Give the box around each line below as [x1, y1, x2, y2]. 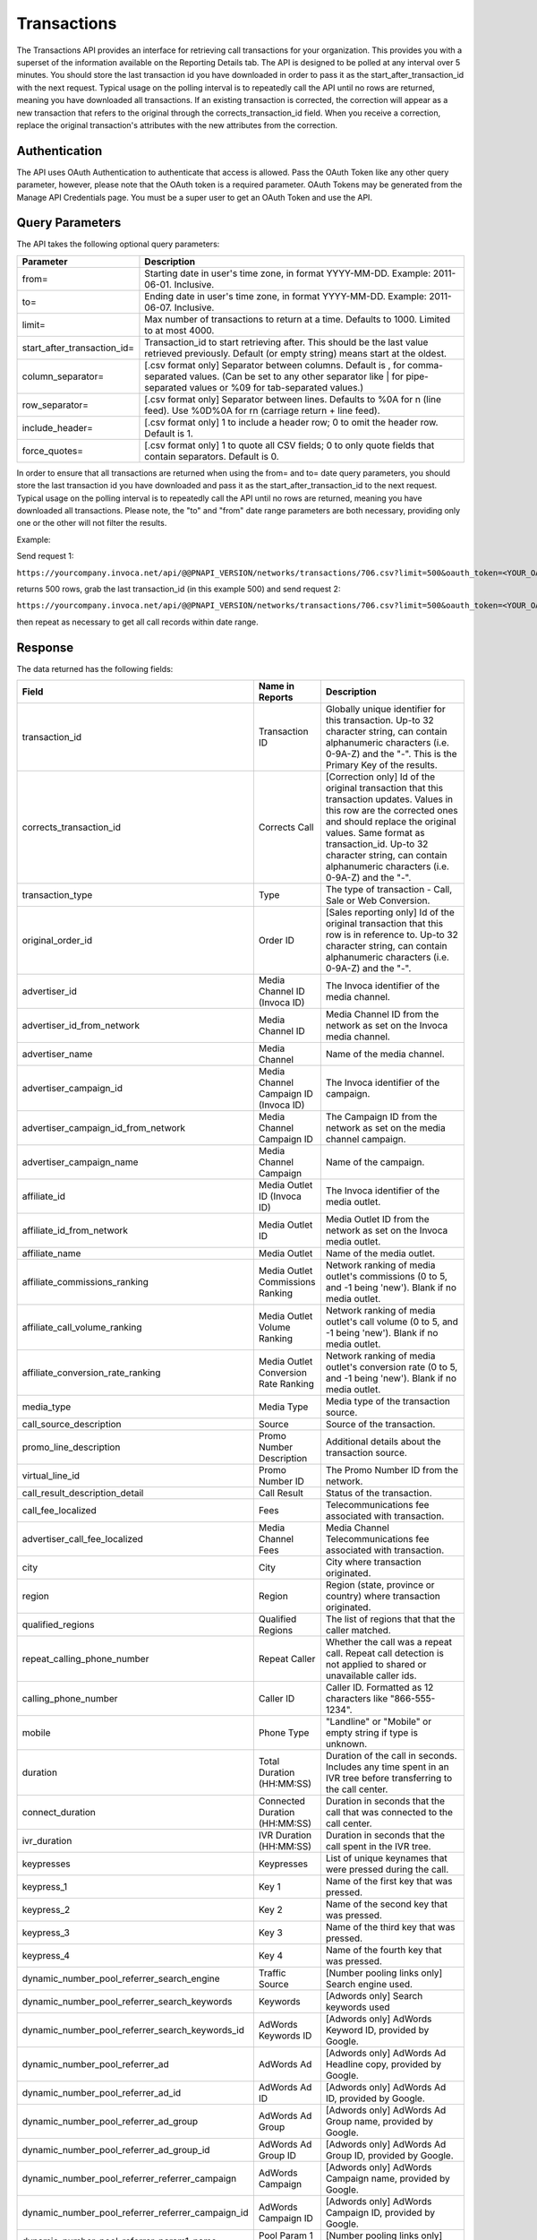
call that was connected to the [325, 1806, 454, 1819]
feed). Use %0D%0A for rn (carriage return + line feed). [144, 404, 380, 417]
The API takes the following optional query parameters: [16, 238, 220, 250]
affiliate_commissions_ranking [21, 1276, 149, 1288]
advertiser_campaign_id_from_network [21, 1122, 186, 1134]
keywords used [325, 2001, 390, 2013]
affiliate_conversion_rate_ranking [21, 1366, 161, 1379]
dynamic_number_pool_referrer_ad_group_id [21, 2144, 210, 2157]
